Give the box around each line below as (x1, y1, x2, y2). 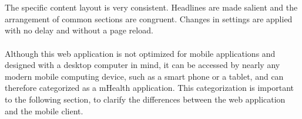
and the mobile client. (5, 104, 83, 117)
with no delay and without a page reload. (5, 24, 153, 36)
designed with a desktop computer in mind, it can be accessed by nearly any (5, 59, 280, 71)
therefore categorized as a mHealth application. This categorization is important (5, 81, 294, 94)
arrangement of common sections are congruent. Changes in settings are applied (5, 12, 293, 25)
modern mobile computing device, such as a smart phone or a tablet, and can (5, 70, 284, 82)
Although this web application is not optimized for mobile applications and (5, 47, 276, 59)
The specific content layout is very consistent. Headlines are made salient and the (5, 1, 298, 13)
